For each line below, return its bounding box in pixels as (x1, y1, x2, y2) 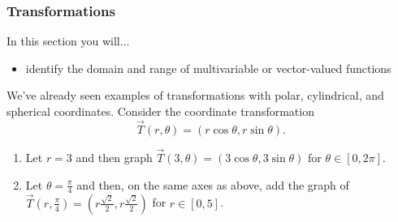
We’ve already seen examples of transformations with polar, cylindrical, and (6, 87, 384, 104)
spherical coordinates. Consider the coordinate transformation (6, 103, 314, 119)
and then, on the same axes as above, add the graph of (76, 176, 349, 193)
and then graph (76, 149, 153, 166)
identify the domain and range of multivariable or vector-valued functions (25, 59, 392, 76)
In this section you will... (6, 32, 130, 49)
